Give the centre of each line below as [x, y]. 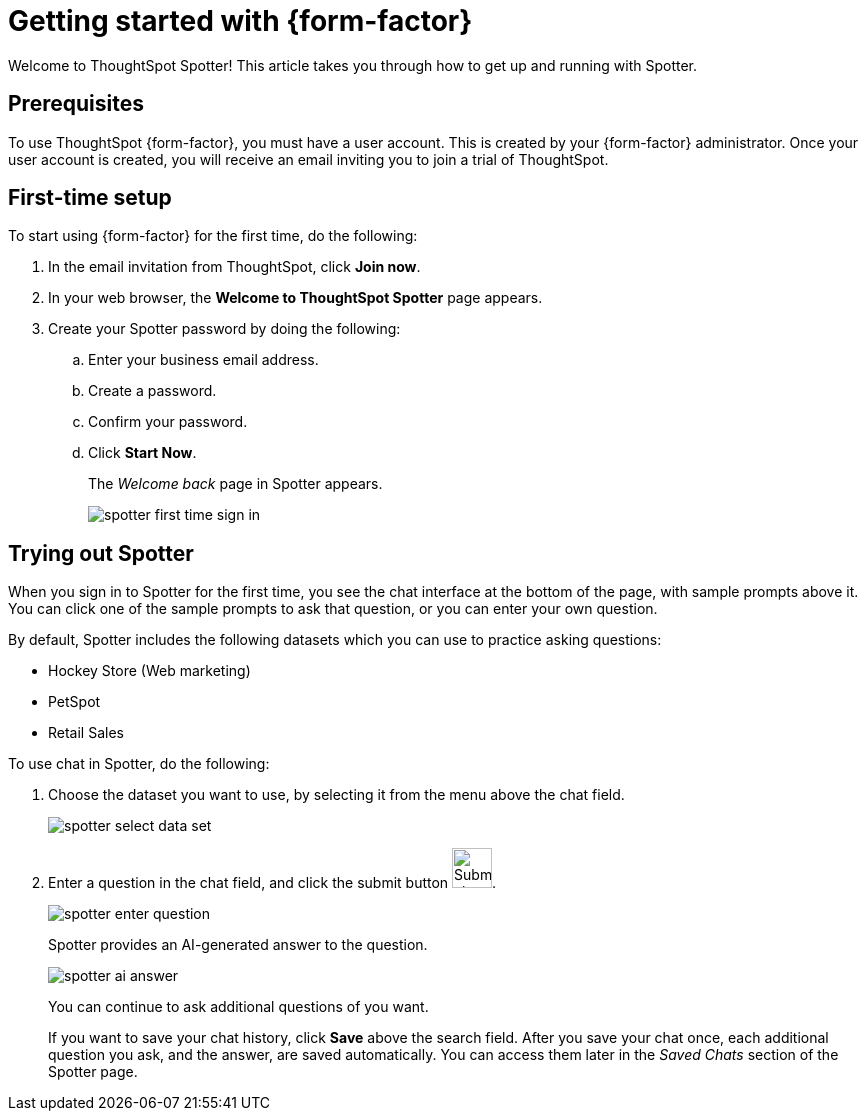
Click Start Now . [142, 453]
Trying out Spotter [101, 553]
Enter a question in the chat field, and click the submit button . [272, 883]
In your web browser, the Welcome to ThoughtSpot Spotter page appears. [295, 298]
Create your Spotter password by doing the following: [224, 329]
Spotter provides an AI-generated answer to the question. [238, 945]
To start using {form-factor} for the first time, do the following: [213, 236]
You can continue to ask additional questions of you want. [238, 1007]
